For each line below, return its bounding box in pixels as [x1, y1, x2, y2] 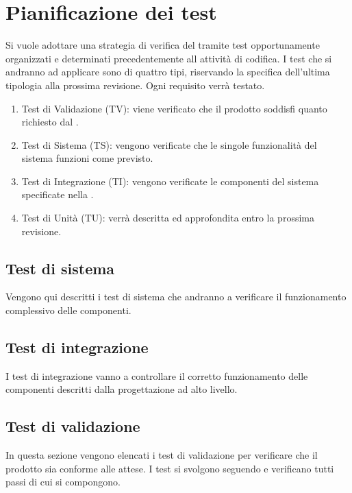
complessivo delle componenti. [5, 303, 131, 317]
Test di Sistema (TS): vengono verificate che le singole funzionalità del [21, 137, 317, 152]
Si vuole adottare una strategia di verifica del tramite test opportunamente [5, 38, 320, 52]
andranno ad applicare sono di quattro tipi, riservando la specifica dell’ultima [5, 64, 330, 79]
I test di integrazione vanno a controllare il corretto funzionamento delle [5, 368, 308, 383]
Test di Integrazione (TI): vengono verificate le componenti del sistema [21, 173, 319, 188]
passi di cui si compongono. [5, 474, 121, 489]
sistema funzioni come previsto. [21, 151, 153, 165]
